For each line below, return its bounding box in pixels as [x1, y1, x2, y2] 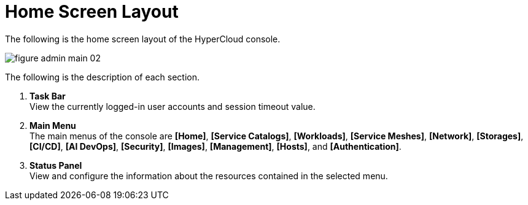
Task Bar [29, 90, 66, 101]
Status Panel [29, 160, 82, 171]
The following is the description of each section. [5, 71, 200, 82]
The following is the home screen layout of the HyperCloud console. [5, 33, 281, 44]
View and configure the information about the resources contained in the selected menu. [29, 170, 388, 181]
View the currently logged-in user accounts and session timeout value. [29, 101, 316, 112]
